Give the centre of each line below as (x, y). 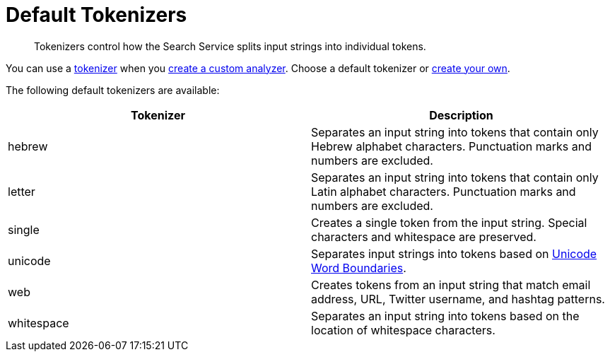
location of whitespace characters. (403, 330)
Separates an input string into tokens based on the (445, 316)
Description (461, 115)
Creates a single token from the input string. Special (449, 222)
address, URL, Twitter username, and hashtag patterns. (458, 299)
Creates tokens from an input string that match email (451, 285)
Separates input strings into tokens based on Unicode (454, 253)
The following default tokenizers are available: (113, 90)
